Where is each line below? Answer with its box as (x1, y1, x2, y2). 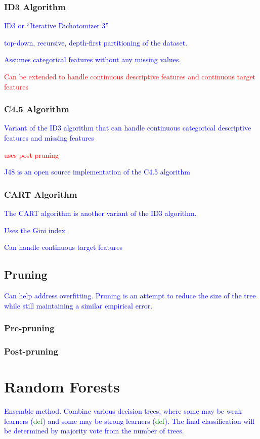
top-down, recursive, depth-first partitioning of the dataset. (4, 37, 188, 48)
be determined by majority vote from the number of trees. (4, 425, 184, 436)
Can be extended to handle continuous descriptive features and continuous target (4, 71, 256, 81)
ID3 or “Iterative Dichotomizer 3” (4, 20, 109, 31)
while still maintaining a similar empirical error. (4, 300, 153, 311)
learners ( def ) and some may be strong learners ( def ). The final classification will (4, 415, 254, 426)
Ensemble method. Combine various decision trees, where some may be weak (4, 405, 242, 416)
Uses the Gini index (4, 225, 65, 235)
